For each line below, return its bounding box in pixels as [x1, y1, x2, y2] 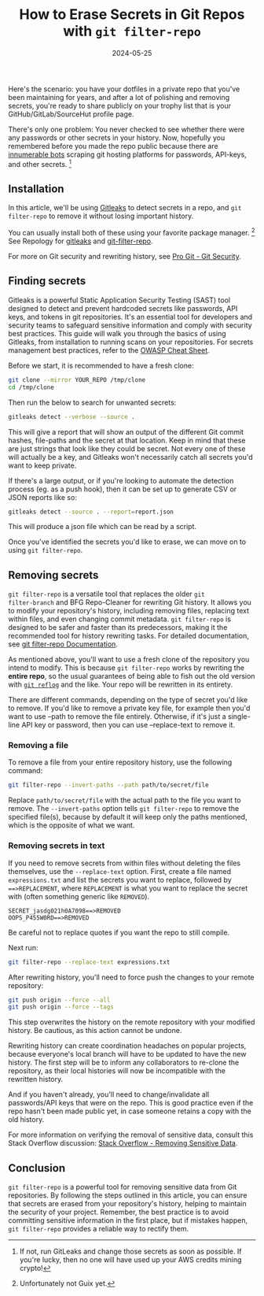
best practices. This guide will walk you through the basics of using [8, 328, 226, 338]
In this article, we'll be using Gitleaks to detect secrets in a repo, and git [8, 203, 242, 213]
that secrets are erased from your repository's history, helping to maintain [8, 1199, 247, 1209]
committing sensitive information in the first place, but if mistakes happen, [8, 1216, 248, 1225]
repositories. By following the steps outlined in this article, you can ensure [8, 1190, 247, 1200]
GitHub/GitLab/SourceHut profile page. [8, 109, 134, 119]
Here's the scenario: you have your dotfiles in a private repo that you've [8, 84, 240, 94]
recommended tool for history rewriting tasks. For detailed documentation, [8, 631, 249, 641]
